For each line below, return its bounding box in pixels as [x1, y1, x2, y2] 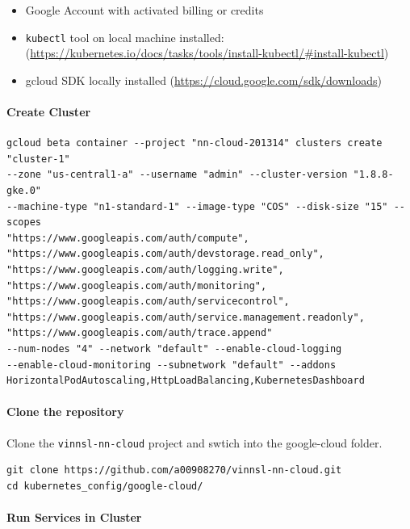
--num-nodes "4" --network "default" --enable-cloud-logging [6, 342, 342, 355]
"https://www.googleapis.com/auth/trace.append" [6, 327, 273, 339]
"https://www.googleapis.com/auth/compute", [6, 232, 249, 244]
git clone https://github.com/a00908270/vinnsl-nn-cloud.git [6, 464, 342, 477]
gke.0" [6, 185, 41, 197]
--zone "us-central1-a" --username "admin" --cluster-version [6, 169, 348, 181]
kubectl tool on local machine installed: [25, 28, 224, 45]
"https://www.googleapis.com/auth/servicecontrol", [6, 296, 290, 308]
